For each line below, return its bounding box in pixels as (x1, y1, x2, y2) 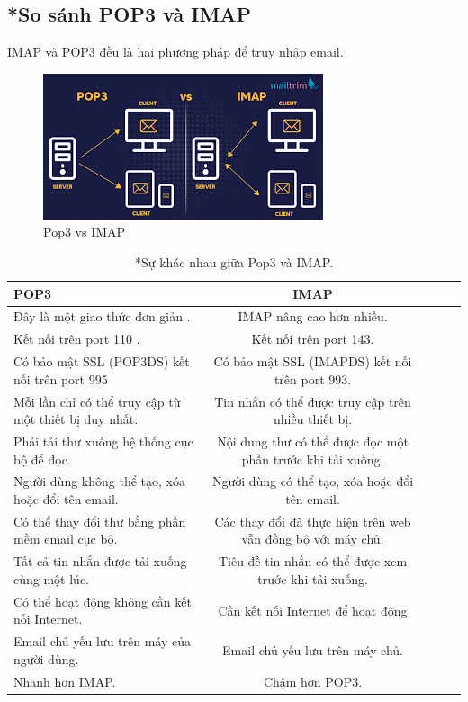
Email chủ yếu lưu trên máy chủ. (222, 640, 403, 659)
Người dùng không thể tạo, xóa (13, 472, 185, 490)
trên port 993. (274, 369, 352, 388)
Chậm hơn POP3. (263, 671, 363, 690)
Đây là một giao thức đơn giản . (13, 307, 191, 326)
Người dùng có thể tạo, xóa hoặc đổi (211, 472, 414, 490)
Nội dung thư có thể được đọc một (217, 431, 409, 450)
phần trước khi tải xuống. (241, 449, 384, 468)
